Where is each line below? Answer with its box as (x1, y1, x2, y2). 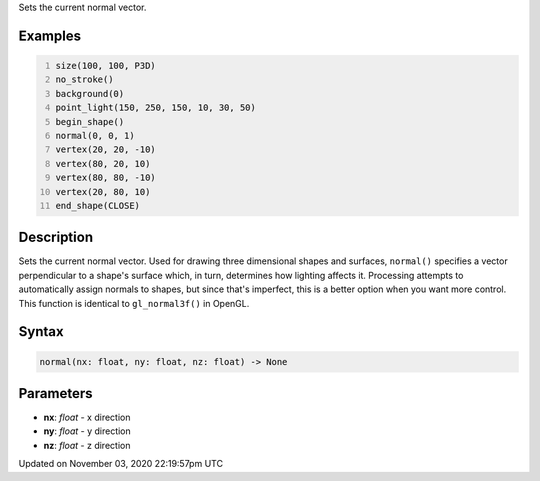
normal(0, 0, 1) (55, 130, 135, 141)
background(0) (55, 88, 125, 99)
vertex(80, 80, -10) (55, 172, 157, 184)
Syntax (18, 323, 64, 340)
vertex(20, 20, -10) (55, 144, 157, 155)
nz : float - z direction (43, 439, 131, 451)
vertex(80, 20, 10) (55, 158, 151, 169)
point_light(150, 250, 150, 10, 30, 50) (55, 102, 257, 114)
